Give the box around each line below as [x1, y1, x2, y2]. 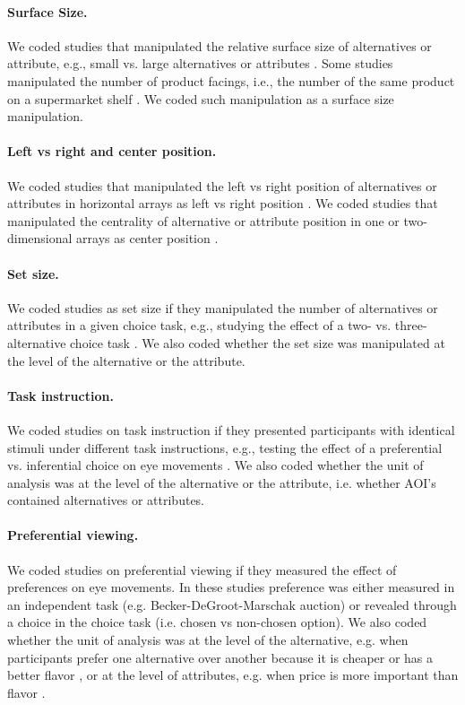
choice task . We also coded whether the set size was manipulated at [70, 333, 445, 352]
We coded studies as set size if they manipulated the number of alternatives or [7, 298, 438, 317]
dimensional [7, 229, 73, 248]
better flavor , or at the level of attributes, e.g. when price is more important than [7, 666, 459, 684]
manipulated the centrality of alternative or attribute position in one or [7, 211, 400, 230]
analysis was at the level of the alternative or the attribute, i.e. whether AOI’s [7, 473, 436, 492]
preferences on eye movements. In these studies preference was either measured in [7, 578, 455, 596]
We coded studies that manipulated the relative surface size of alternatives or [7, 36, 432, 55]
